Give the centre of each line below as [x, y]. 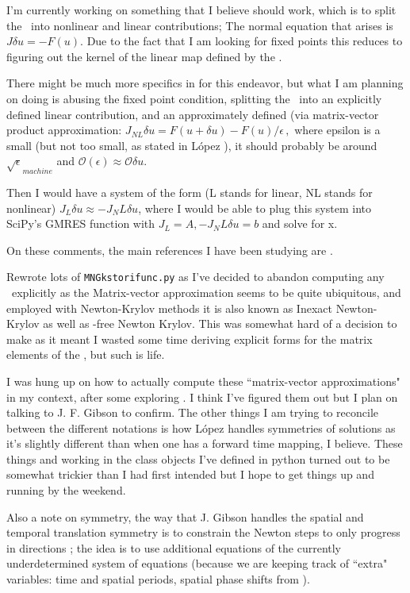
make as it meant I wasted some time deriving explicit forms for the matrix [190, 339]
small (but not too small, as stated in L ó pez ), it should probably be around [192, 145]
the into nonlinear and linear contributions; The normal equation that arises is [200, 25]
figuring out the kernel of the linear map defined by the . [144, 56]
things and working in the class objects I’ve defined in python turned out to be [198, 458]
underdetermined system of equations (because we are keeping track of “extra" [197, 563]
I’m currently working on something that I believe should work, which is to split [201, 10]
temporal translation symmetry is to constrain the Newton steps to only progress [203, 532]
